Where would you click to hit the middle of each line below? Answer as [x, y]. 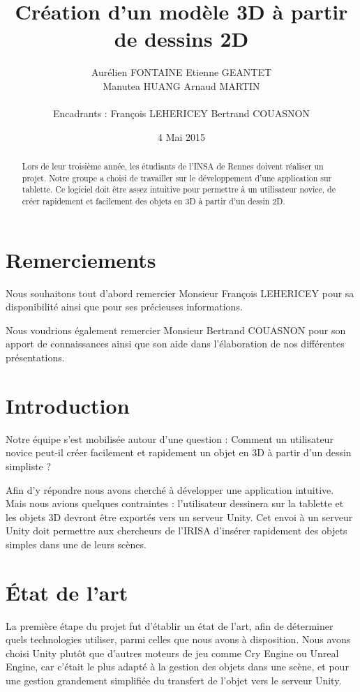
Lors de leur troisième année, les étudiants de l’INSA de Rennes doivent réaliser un [173, 166]
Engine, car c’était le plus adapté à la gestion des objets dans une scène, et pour [177, 667]
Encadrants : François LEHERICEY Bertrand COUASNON [181, 113]
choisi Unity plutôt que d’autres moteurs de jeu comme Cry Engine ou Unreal [172, 653]
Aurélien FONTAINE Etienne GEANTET [181, 72]
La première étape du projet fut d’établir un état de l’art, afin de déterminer [170, 625]
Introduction [68, 405]
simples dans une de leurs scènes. [76, 544]
